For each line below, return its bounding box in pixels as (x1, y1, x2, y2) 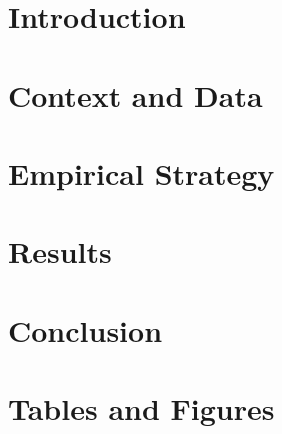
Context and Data (8, 74, 263, 115)
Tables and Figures (8, 388, 275, 429)
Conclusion (8, 309, 163, 350)
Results (8, 231, 112, 272)
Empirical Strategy (8, 152, 275, 193)
